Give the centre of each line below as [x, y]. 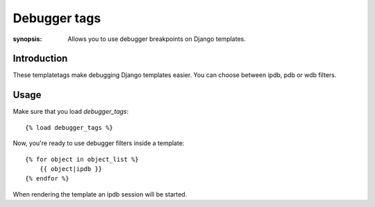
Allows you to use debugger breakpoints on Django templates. [157, 39]
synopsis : [27, 39]
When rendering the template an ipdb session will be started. [100, 194]
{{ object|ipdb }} [71, 169]
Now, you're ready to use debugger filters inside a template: [99, 143]
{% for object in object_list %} [82, 159]
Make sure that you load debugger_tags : [70, 112]
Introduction [40, 59]
